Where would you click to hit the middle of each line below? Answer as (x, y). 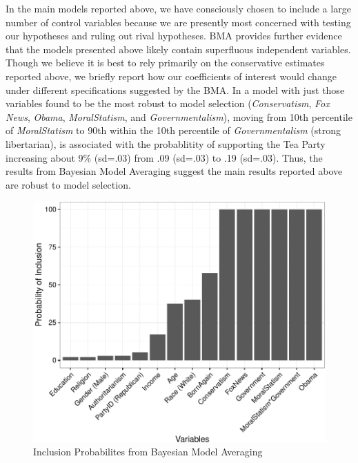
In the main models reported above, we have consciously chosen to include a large (178, 8)
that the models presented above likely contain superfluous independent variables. (178, 49)
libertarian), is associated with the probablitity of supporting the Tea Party (166, 143)
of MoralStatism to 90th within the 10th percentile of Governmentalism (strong (173, 130)
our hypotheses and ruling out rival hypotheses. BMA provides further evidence (174, 36)
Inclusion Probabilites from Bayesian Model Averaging (148, 452)
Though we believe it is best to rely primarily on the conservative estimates (165, 63)
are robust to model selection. (68, 184)
